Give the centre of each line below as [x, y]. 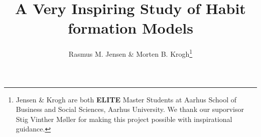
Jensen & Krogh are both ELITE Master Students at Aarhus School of [126, 99]
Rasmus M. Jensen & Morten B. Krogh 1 [130, 53]
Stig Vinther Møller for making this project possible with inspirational [124, 119]
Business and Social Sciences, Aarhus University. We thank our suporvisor [130, 109]
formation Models [130, 28]
